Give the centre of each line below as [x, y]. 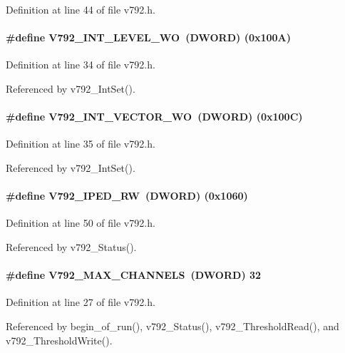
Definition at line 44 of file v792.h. [81, 9]
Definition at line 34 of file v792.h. [81, 65]
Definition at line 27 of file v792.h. [81, 302]
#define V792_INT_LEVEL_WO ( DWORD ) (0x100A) [149, 37]
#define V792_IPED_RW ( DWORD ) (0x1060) [127, 196]
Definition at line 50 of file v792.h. [81, 223]
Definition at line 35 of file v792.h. [81, 144]
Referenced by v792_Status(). [71, 246]
